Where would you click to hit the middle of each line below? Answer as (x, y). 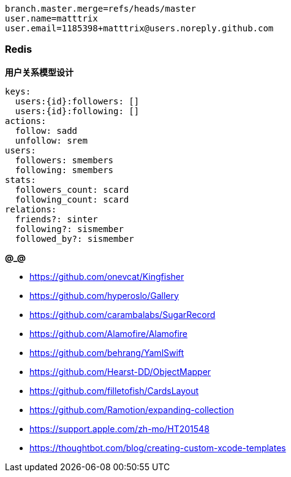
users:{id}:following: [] (77, 111)
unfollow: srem (51, 140)
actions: (26, 121)
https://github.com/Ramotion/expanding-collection (132, 409)
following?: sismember (69, 229)
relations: (31, 209)
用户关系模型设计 (39, 72)
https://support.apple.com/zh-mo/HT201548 (119, 429)
